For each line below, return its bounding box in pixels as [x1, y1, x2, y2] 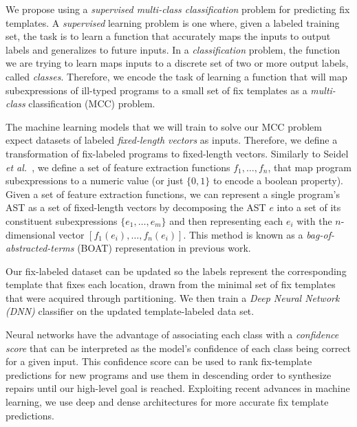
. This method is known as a [183, 227, 303, 241]
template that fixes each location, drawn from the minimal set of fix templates [6, 277, 336, 292]
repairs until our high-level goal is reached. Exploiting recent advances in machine [6, 381, 350, 395]
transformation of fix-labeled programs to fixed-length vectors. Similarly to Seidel [6, 146, 349, 160]
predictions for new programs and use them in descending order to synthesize [6, 367, 332, 382]
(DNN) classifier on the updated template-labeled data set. [6, 304, 255, 318]
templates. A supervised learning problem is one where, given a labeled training [6, 15, 340, 30]
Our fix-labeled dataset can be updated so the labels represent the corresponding [6, 263, 347, 278]
